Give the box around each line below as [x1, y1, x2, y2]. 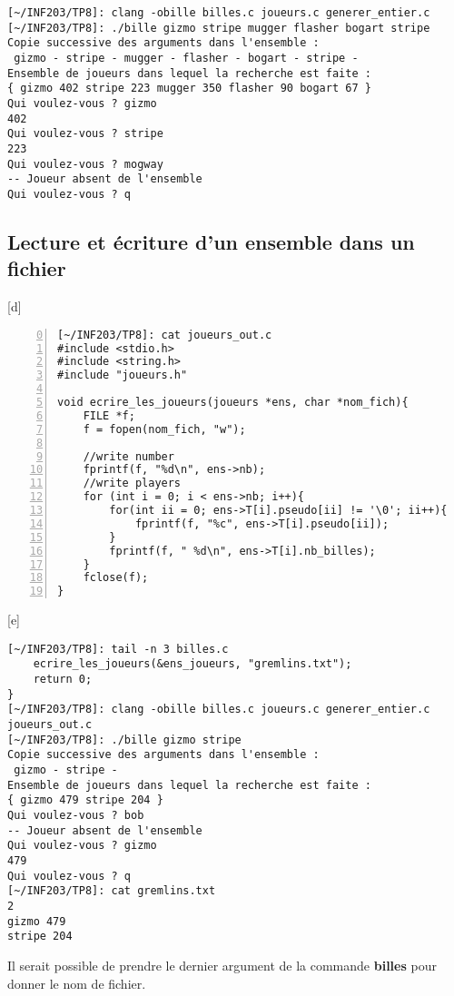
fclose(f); [83, 571, 149, 585]
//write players [83, 477, 182, 490]
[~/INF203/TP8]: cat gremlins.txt [7, 884, 216, 898]
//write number [83, 449, 174, 463]
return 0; [33, 673, 93, 686]
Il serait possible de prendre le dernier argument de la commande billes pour [7, 955, 437, 974]
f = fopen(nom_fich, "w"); [83, 422, 246, 436]
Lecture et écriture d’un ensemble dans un [7, 227, 415, 255]
